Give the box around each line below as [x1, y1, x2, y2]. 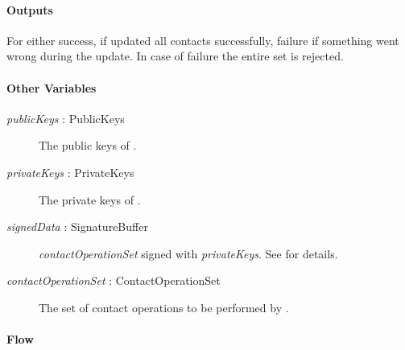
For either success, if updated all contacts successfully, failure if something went [6, 31, 399, 48]
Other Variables [6, 79, 97, 96]
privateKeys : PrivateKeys [6, 163, 134, 180]
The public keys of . [39, 137, 137, 154]
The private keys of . [39, 191, 141, 208]
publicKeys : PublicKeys [6, 109, 125, 126]
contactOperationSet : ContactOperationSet [6, 272, 221, 289]
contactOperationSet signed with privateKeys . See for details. [39, 245, 338, 261]
